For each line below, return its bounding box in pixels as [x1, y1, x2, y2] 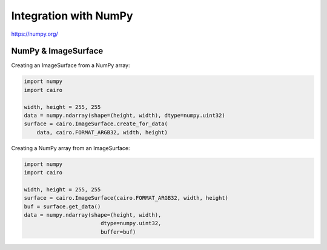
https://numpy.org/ [11, 30, 58, 38]
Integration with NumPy [11, 9, 133, 22]
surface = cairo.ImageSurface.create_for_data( [24, 120, 168, 127]
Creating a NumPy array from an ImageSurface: [11, 144, 130, 151]
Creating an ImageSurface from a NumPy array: [11, 62, 130, 69]
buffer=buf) [100, 228, 136, 235]
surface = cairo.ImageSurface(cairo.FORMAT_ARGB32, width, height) [24, 194, 229, 202]
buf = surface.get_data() [24, 203, 101, 210]
